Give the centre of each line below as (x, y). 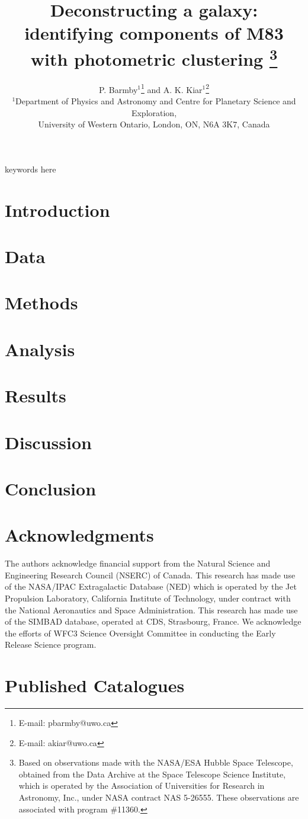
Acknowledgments (79, 535)
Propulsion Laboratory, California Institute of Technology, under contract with (148, 598)
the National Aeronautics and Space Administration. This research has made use (151, 610)
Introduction (57, 209)
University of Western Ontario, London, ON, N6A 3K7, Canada (154, 124)
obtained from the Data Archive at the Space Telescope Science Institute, (152, 774)
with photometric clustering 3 (154, 57)
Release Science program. (51, 644)
